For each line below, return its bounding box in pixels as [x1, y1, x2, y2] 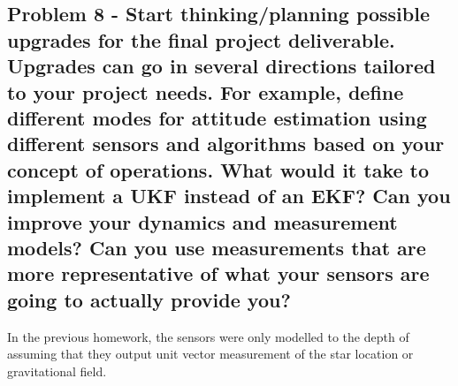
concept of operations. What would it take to [7, 155, 430, 183]
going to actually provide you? [7, 285, 291, 313]
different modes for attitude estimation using [7, 103, 427, 131]
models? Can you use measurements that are [7, 233, 426, 261]
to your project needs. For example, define [7, 78, 404, 105]
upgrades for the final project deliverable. [7, 26, 395, 53]
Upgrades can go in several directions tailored [7, 52, 436, 79]
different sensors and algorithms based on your [7, 130, 445, 157]
